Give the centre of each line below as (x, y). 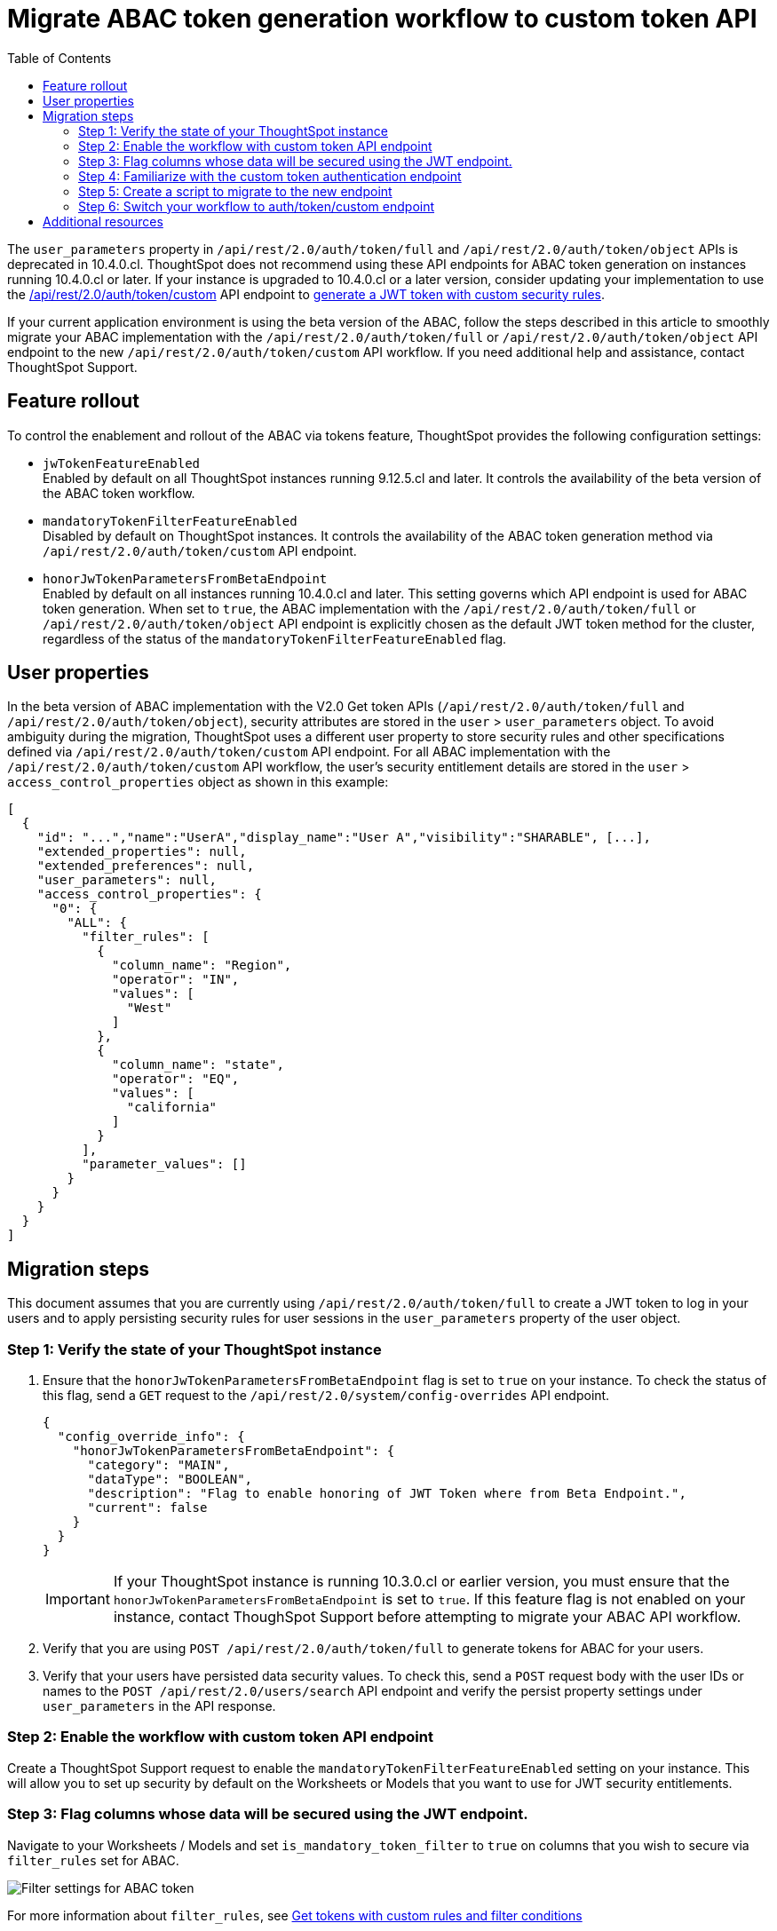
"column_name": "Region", (202, 965)
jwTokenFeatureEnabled (122, 463)
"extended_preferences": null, (146, 866)
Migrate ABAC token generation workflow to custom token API (382, 19)
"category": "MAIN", (159, 1465)
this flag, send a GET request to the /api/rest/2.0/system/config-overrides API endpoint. (326, 1396)
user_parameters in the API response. (159, 1706)
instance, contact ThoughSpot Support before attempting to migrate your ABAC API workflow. (427, 1617)
